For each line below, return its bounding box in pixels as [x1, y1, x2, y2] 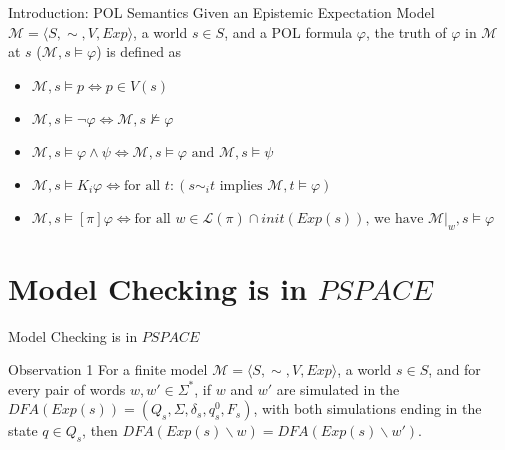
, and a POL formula [224, 21, 353, 42]
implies [219, 178, 263, 193]
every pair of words [8, 378, 126, 399]
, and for [428, 359, 481, 380]
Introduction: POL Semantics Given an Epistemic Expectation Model [8, 2, 435, 22]
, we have [365, 211, 424, 226]
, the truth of [365, 21, 447, 42]
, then [82, 420, 118, 441]
